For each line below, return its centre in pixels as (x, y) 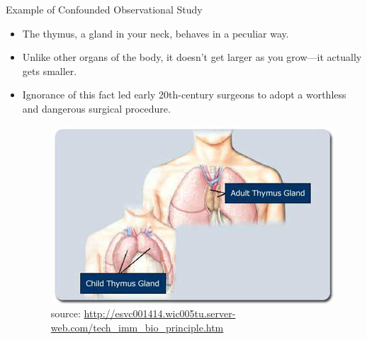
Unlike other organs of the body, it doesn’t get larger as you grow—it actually (192, 57)
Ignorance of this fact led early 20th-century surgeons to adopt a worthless (184, 95)
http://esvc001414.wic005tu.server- (160, 313)
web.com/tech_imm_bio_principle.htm (137, 327)
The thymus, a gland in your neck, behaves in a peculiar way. (156, 33)
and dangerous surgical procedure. (96, 108)
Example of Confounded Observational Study (104, 9)
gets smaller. (50, 70)
